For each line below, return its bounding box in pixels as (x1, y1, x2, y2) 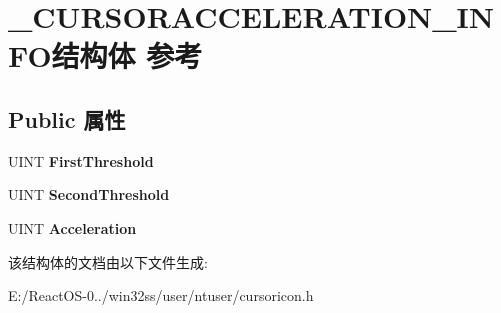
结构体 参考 (51, 35, 203, 76)
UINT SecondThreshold (8, 184, 170, 205)
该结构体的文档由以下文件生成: (8, 251, 208, 272)
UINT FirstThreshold (8, 150, 154, 171)
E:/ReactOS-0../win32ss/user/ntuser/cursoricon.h (8, 285, 314, 306)
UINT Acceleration (8, 217, 137, 238)
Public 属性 (8, 103, 126, 134)
